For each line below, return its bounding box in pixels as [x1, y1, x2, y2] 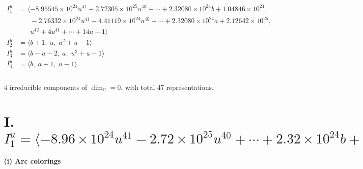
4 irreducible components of [4, 82, 87, 92]
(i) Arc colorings [4, 155, 61, 166]
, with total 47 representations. [121, 82, 214, 92]
